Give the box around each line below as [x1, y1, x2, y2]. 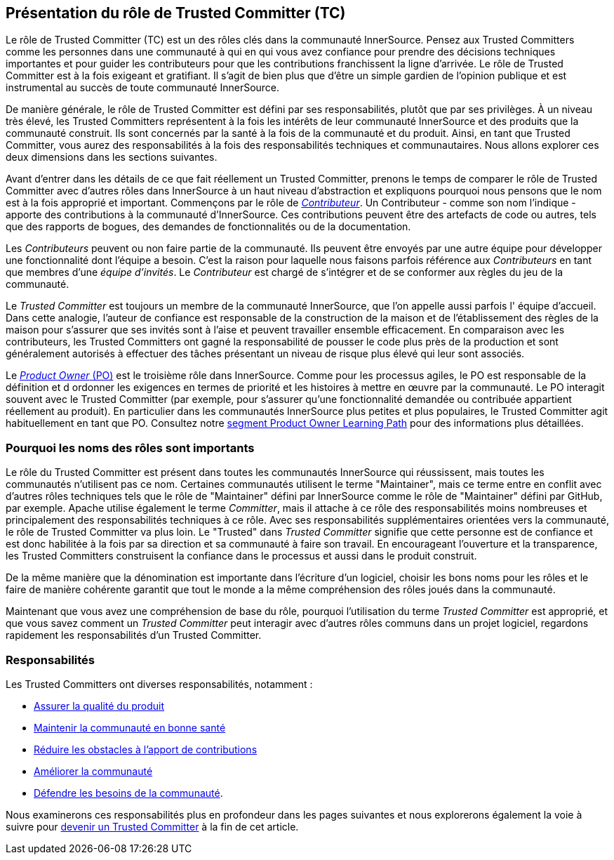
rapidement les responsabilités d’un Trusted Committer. [6, 629, 262, 642]
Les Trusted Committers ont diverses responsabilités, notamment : [6, 677, 313, 690]
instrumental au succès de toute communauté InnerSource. [6, 81, 280, 94]
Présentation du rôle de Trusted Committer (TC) [6, 4, 346, 22]
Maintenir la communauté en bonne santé [34, 721, 226, 734]
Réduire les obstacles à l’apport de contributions [34, 743, 258, 755]
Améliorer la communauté [34, 765, 153, 777]
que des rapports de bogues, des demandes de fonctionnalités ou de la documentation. [6, 220, 411, 233]
